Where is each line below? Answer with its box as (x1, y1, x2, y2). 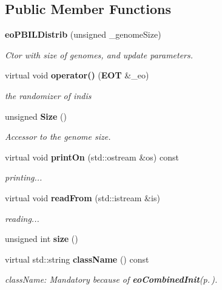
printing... (5, 171, 42, 184)
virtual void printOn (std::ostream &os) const (5, 150, 179, 163)
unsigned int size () (5, 232, 78, 245)
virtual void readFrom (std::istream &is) (5, 191, 160, 204)
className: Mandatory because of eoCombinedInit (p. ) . (5, 273, 218, 286)
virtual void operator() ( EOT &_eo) (5, 69, 149, 81)
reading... (5, 212, 39, 224)
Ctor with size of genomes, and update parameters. (5, 48, 193, 61)
